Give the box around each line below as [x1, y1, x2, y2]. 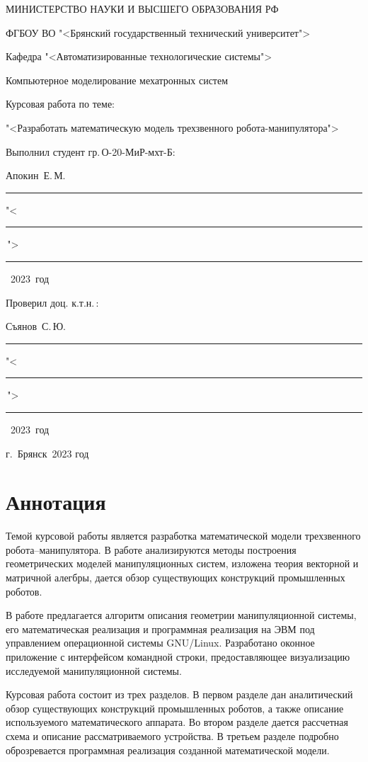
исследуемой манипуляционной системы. [6, 663, 182, 678]
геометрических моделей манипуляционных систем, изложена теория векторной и [6, 556, 359, 571]
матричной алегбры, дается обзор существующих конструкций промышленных [6, 570, 345, 584]
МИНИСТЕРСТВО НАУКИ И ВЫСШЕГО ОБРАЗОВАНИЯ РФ [6, 1, 279, 16]
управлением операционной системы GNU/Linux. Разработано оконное [6, 635, 315, 650]
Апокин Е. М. [6, 168, 66, 183]
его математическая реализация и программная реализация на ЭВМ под [6, 621, 315, 636]
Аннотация [6, 487, 106, 516]
